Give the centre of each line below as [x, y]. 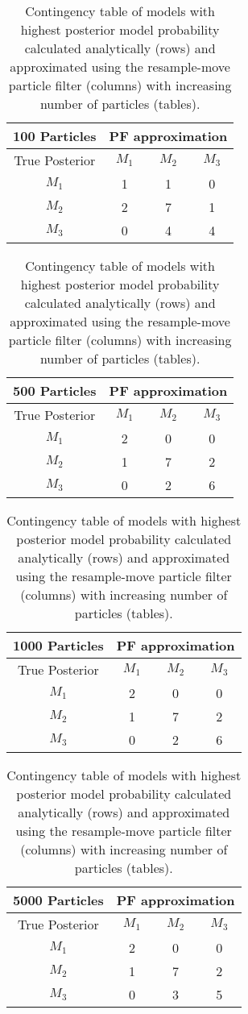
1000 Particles [58, 645]
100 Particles [55, 136]
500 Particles [55, 391]
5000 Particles [58, 900]
